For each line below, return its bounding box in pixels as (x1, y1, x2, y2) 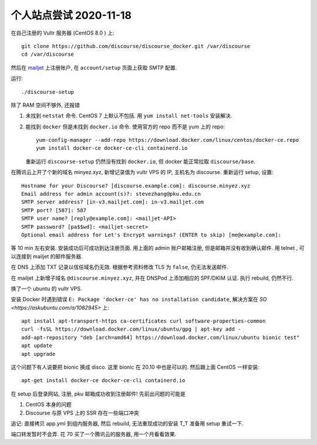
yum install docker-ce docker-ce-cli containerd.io (36, 145, 188, 152)
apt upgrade (21, 351, 56, 357)
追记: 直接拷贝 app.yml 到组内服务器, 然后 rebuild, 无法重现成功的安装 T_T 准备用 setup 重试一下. (11, 420, 244, 427)
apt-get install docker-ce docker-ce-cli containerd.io (21, 377, 186, 384)
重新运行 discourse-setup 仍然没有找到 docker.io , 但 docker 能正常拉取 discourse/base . (25, 158, 255, 165)
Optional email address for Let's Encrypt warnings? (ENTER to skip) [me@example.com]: (21, 232, 282, 238)
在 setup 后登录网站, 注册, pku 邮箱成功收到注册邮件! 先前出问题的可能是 (11, 390, 186, 397)
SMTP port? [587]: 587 (21, 207, 87, 213)
